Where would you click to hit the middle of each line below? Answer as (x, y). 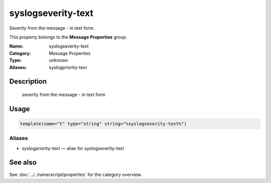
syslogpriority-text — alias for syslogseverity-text (73, 148)
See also (23, 162)
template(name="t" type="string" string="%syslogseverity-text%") (103, 123)
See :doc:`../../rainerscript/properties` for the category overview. (76, 174)
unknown (58, 60)
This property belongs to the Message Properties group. (68, 37)
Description (28, 82)
